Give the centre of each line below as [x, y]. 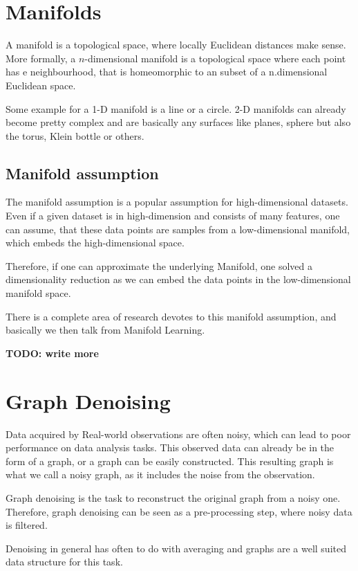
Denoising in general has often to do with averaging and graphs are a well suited [176, 548]
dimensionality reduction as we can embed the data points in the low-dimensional [178, 279]
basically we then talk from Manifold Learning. [105, 330]
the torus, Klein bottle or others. [75, 135]
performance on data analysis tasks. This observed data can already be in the [170, 447]
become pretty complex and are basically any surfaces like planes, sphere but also [178, 122]
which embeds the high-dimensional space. [95, 243]
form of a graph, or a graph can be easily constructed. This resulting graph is [170, 461]
